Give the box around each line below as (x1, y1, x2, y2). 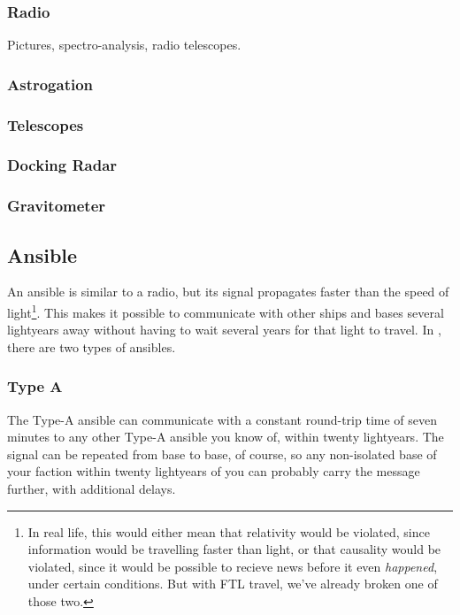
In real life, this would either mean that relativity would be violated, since (27, 522, 430, 541)
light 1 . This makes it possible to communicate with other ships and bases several (7, 300, 444, 321)
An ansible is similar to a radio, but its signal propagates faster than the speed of (7, 282, 449, 301)
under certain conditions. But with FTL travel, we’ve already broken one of (27, 574, 438, 593)
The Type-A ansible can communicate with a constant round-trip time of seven (7, 410, 437, 428)
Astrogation (7, 73, 94, 95)
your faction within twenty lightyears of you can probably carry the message (7, 462, 420, 480)
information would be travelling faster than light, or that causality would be (27, 540, 441, 558)
